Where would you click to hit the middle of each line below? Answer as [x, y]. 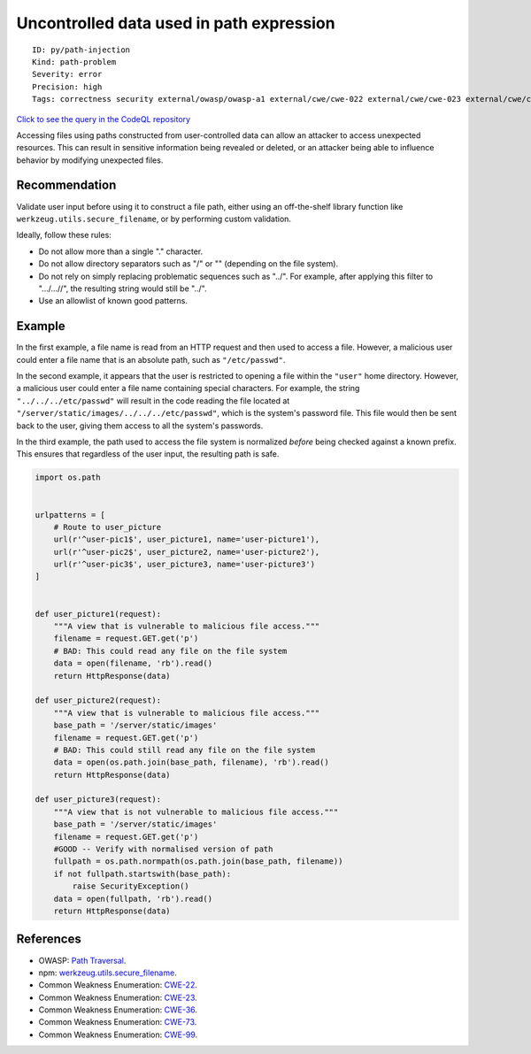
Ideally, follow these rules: [64, 235]
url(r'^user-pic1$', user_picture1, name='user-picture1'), [187, 539]
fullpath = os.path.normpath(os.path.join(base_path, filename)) [198, 862]
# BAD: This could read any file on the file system [170, 651]
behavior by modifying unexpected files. [90, 160]
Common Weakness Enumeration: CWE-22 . [118, 985]
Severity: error [67, 74]
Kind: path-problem [74, 62]
